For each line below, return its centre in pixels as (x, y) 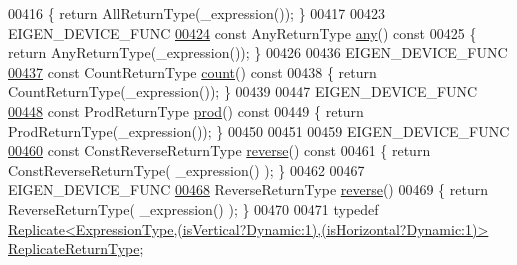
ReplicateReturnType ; (76, 248)
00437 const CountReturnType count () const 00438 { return (192, 71)
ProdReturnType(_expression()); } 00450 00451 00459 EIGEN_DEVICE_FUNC (259, 130)
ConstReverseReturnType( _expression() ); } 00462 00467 (186, 169)
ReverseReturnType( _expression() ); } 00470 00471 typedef (193, 208)
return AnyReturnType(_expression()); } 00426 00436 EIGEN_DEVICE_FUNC (258, 52)
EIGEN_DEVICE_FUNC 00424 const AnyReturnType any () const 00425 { (242, 32)
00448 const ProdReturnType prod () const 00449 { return (186, 110)
